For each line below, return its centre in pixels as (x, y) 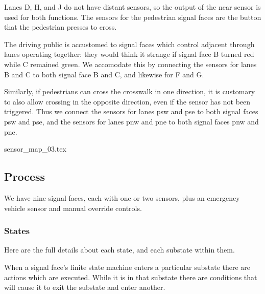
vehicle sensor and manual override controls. (73, 208)
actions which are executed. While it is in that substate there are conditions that (131, 277)
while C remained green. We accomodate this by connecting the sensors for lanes (130, 64)
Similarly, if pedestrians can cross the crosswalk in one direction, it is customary (130, 91)
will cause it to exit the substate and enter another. (85, 287)
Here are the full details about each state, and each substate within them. (119, 250)
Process (25, 176)
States (17, 231)
